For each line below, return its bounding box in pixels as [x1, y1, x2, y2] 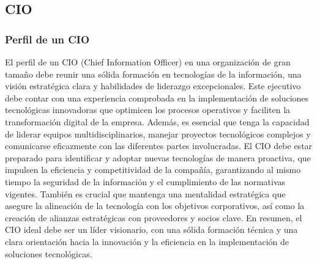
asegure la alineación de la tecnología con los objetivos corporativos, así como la [5, 199, 305, 212]
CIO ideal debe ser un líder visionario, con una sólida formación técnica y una [5, 223, 298, 236]
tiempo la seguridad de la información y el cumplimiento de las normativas [5, 175, 286, 188]
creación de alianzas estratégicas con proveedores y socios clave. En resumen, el [5, 211, 302, 224]
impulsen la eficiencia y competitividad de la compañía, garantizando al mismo [5, 163, 301, 176]
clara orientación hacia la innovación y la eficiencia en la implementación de [5, 235, 289, 248]
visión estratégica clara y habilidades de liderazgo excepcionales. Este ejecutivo [5, 79, 301, 92]
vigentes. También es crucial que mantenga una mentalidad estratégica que [5, 187, 286, 200]
